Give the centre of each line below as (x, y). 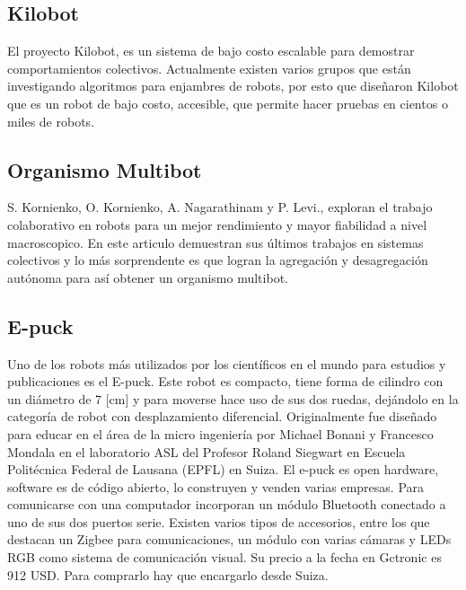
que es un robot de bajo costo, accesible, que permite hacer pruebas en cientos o (228, 103)
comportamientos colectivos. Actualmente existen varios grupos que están (209, 68)
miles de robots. (51, 121)
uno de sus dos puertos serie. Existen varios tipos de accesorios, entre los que (219, 521)
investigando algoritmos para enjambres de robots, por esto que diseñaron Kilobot (233, 86)
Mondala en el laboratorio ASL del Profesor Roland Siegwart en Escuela (207, 451)
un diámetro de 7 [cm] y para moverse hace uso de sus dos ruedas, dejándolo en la (233, 398)
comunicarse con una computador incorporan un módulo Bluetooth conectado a (227, 504)
